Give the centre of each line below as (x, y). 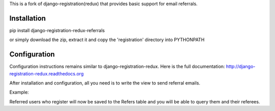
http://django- (241, 67)
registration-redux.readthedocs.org (47, 73)
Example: (19, 92)
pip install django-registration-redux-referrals (57, 30)
